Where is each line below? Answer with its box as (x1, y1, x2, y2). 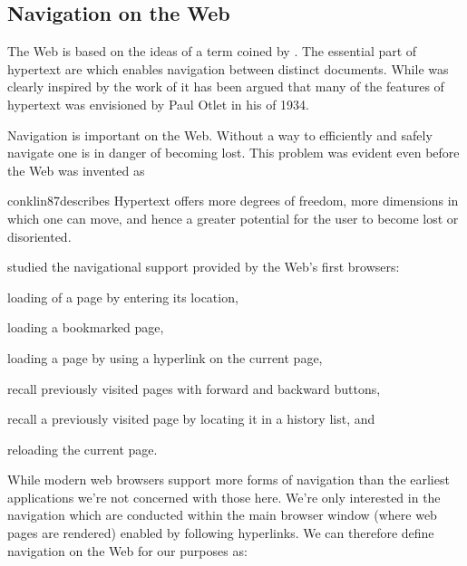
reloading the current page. (7, 439, 158, 458)
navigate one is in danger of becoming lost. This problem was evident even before (7, 143, 460, 162)
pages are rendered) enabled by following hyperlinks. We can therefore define (7, 523, 434, 542)
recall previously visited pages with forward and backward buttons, (7, 379, 381, 398)
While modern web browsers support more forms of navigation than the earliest (7, 470, 450, 489)
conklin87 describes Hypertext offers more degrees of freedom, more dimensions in (7, 191, 459, 210)
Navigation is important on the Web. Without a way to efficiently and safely (7, 125, 433, 144)
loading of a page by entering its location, (7, 287, 238, 306)
